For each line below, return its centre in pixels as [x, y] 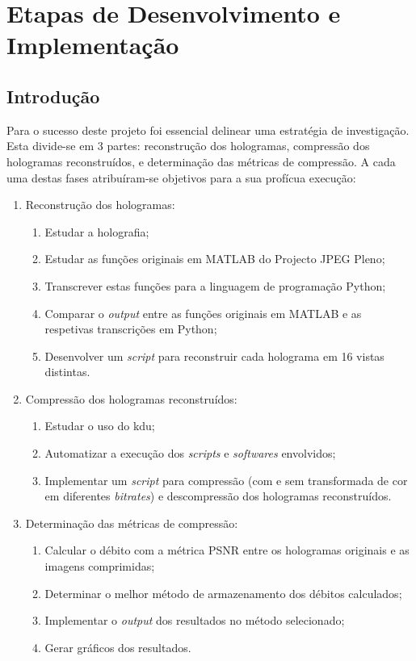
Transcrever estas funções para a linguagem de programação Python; [215, 285]
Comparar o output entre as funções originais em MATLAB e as [203, 313]
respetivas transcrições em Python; [131, 329]
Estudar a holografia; [97, 231]
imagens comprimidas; [100, 566]
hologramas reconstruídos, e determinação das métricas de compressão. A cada [201, 161]
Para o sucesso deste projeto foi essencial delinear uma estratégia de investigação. [208, 130]
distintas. [67, 372]
